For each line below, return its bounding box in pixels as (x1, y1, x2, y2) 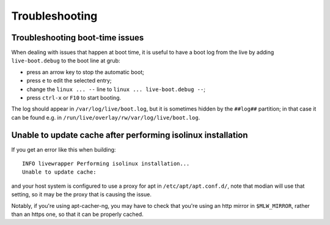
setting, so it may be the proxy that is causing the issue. (11, 191, 152, 198)
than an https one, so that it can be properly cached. (11, 211, 144, 218)
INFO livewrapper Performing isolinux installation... (22, 160, 190, 168)
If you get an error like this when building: (11, 146, 116, 153)
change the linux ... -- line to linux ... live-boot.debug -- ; (26, 86, 206, 93)
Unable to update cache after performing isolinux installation (11, 130, 248, 140)
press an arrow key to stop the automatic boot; (26, 68, 145, 76)
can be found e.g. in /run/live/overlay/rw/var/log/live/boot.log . (11, 114, 200, 121)
